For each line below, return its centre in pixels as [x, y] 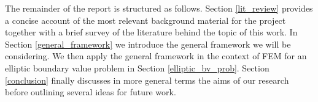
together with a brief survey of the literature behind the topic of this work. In [151, 32]
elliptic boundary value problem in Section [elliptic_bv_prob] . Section [137, 67]
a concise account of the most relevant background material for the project [145, 20]
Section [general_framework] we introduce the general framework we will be [148, 44]
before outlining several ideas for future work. [91, 92]
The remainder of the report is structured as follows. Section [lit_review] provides [159, 8]
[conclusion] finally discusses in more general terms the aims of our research [147, 80]
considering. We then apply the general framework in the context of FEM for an [156, 56]
